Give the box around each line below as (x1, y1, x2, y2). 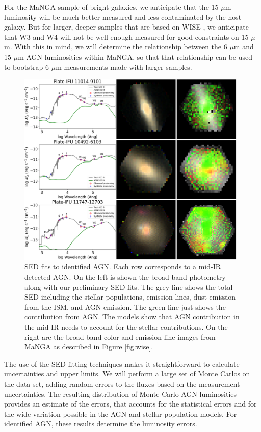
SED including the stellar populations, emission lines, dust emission (24, 291, 236, 302)
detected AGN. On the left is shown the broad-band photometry (24, 271, 226, 282)
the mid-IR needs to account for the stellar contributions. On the (24, 321, 228, 332)
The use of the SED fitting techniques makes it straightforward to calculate (4, 358, 240, 369)
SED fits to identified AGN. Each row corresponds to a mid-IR (24, 261, 221, 272)
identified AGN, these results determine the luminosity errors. (4, 418, 197, 429)
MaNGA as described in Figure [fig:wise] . (24, 341, 153, 352)
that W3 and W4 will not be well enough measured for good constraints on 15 (4, 31, 249, 42)
